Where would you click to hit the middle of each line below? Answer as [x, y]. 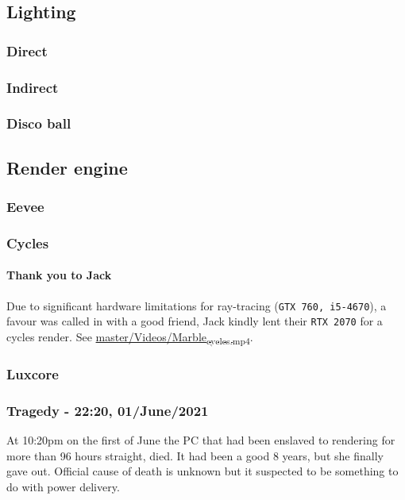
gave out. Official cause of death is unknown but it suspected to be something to [202, 471]
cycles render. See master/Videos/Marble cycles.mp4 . [130, 337]
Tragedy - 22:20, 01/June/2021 [108, 410]
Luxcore [33, 373]
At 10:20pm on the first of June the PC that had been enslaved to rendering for [201, 440]
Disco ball [39, 123]
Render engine [67, 167]
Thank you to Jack [59, 275]
